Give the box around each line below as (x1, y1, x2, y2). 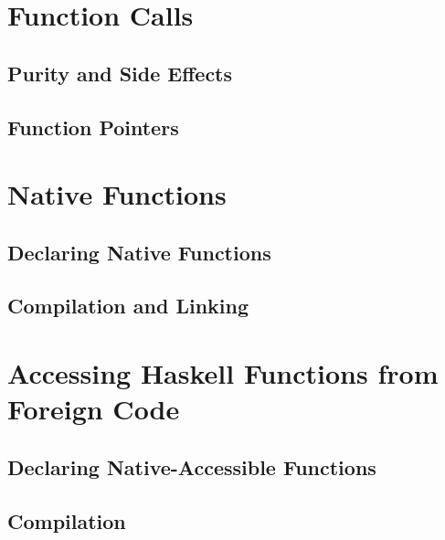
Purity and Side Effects (7, 58, 233, 87)
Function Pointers (7, 112, 179, 141)
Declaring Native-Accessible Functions (7, 452, 376, 481)
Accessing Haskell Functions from (7, 355, 439, 392)
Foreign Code (7, 390, 180, 428)
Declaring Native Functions (7, 238, 271, 266)
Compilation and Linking (7, 291, 249, 320)
